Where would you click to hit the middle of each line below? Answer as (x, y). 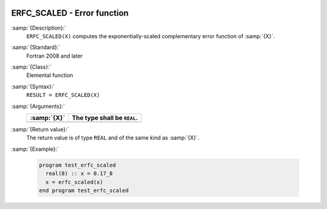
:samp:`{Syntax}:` (33, 86)
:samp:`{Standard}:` (36, 47)
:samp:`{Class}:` (31, 67)
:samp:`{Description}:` (39, 28)
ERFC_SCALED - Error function (70, 13)
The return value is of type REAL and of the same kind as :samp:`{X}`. (113, 138)
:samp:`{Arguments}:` (38, 106)
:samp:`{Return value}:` (40, 130)
